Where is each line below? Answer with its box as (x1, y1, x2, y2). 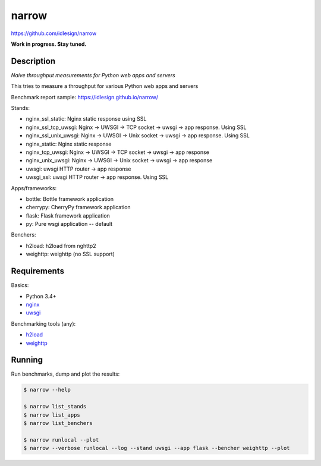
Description (11, 56, 56, 66)
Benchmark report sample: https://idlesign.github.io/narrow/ (11, 93, 159, 100)
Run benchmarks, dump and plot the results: (11, 370, 120, 377)
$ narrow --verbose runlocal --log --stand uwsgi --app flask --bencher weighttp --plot (23, 445, 291, 452)
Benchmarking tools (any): (11, 320, 76, 327)
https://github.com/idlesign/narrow (11, 30, 97, 37)
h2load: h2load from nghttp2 (26, 242, 96, 249)
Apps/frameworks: (11, 184, 56, 191)
